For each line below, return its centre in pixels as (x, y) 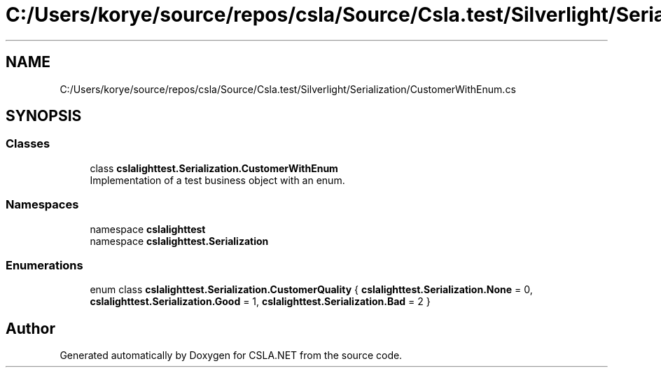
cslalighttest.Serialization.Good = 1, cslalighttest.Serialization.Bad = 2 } (260, 302)
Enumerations (44, 265)
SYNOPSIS (44, 116)
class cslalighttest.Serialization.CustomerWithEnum (214, 168)
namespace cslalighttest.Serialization (179, 241)
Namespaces (42, 205)
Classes (28, 144)
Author (30, 328)
